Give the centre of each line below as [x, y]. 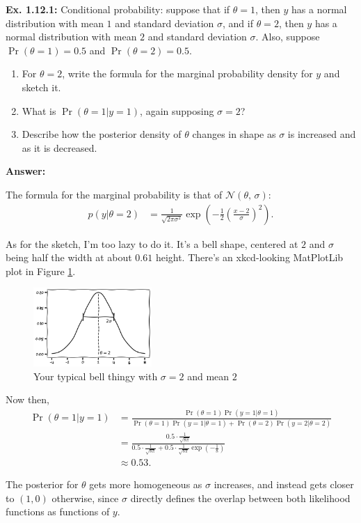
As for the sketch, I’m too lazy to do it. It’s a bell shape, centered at [152, 243]
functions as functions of [58, 512]
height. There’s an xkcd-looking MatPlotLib [249, 257]
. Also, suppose [288, 37]
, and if [238, 23]
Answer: [26, 171]
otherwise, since [85, 498]
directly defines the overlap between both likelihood [240, 498]
